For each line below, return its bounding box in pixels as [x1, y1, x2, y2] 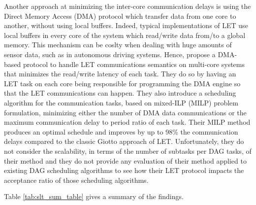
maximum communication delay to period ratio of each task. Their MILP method [4, 117, 251, 127]
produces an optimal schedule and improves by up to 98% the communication [4, 126, 238, 137]
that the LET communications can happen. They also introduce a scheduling [4, 88, 236, 98]
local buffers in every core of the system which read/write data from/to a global [4, 30, 246, 40]
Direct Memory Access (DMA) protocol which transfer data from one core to [4, 10, 236, 21]
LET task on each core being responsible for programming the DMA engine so [4, 78, 241, 88]
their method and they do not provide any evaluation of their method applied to [4, 155, 247, 166]
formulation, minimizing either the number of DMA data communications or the [4, 107, 247, 117]
